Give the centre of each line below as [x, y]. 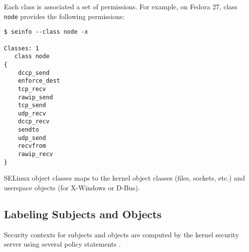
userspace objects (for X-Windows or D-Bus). [72, 187]
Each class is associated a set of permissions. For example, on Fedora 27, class [121, 6]
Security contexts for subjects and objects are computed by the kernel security [122, 234]
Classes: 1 [22, 48]
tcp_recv [32, 89]
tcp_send [32, 105]
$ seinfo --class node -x [46, 32]
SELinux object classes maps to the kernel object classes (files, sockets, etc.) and [124, 178]
